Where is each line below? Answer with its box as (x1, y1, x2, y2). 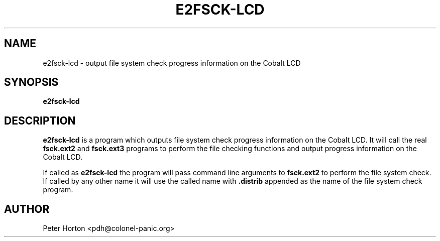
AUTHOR (4, 202, 50, 215)
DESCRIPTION (4, 114, 76, 127)
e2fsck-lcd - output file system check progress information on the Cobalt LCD (43, 58, 301, 67)
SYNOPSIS (4, 76, 59, 89)
